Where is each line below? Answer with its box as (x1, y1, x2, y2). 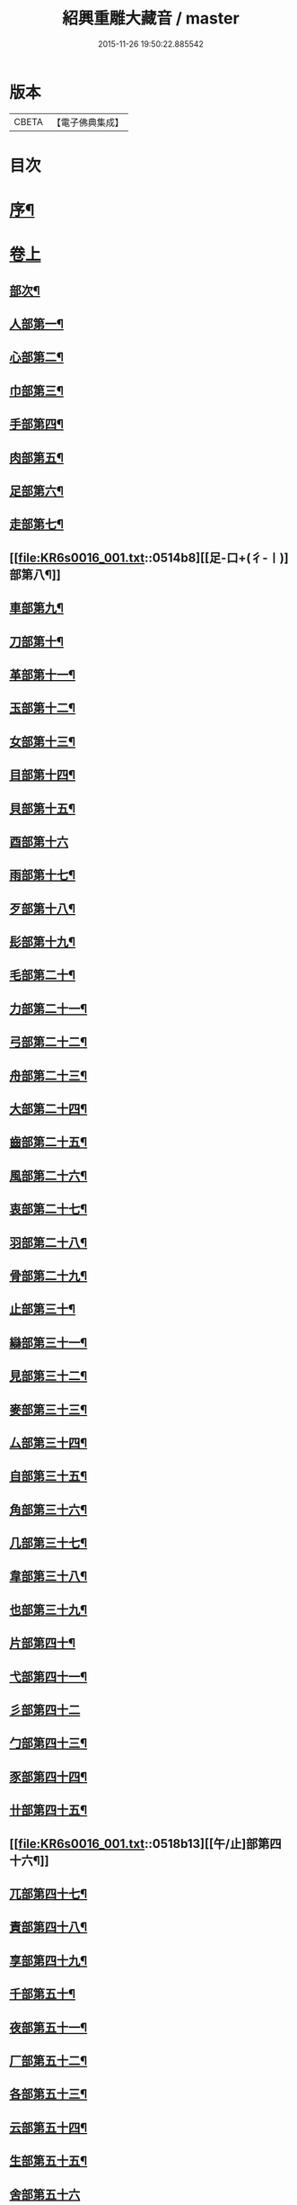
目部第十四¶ (9, 767, 76, 783)
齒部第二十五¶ (9, 1134, 88, 1150)
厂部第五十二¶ (9, 2053, 88, 2068)
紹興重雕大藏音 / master (62, 8, 240, 29)
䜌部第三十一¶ (9, 1335, 88, 1350)
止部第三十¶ (9, 1302, 76, 1317)
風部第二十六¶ (9, 1168, 88, 1183)
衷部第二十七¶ (9, 1202, 88, 1217)
